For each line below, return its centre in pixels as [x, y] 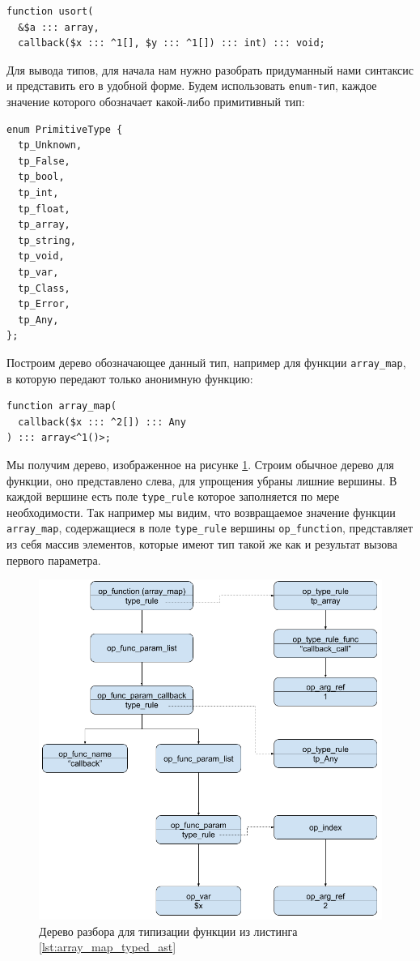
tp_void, [41, 256]
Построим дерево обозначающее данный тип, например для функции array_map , [206, 362]
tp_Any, [38, 320]
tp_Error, [44, 304]
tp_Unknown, [50, 145]
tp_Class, [44, 288]
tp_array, [44, 225]
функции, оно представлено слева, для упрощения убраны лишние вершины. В [202, 480]
